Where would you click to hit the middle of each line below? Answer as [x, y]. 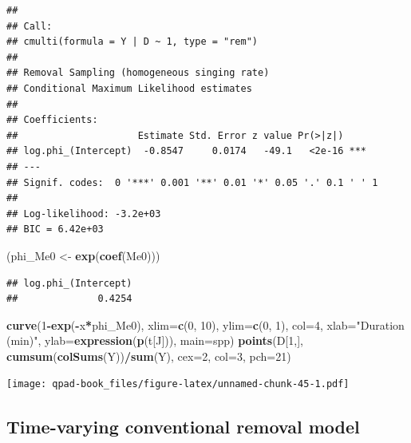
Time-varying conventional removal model [183, 426]
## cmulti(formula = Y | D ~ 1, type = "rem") [132, 42]
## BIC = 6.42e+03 [55, 229]
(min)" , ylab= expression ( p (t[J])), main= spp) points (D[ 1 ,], [155, 340]
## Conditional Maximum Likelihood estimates [129, 88]
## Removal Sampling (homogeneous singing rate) [138, 73]
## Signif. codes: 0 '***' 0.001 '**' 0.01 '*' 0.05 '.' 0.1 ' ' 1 [192, 182]
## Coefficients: [52, 120]
